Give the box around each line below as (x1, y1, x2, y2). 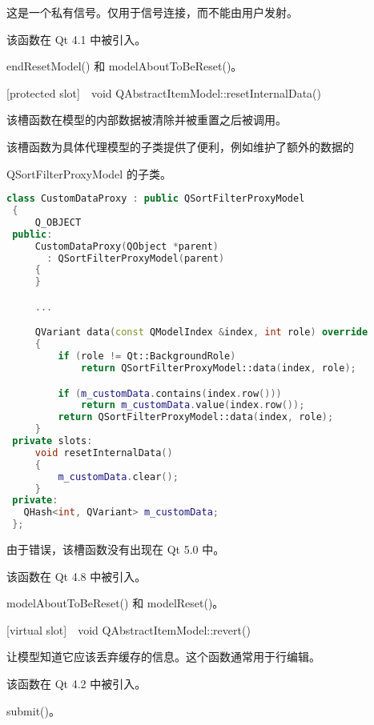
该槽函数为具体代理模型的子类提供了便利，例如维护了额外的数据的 (6, 138, 354, 154)
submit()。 (6, 702, 60, 719)
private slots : (12, 435, 93, 447)
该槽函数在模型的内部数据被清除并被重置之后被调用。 (6, 111, 287, 128)
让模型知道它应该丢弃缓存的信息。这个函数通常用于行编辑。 (6, 648, 320, 665)
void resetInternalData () (34, 447, 173, 459)
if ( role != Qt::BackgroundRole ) (58, 350, 236, 362)
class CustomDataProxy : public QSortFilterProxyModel (6, 193, 305, 205)
